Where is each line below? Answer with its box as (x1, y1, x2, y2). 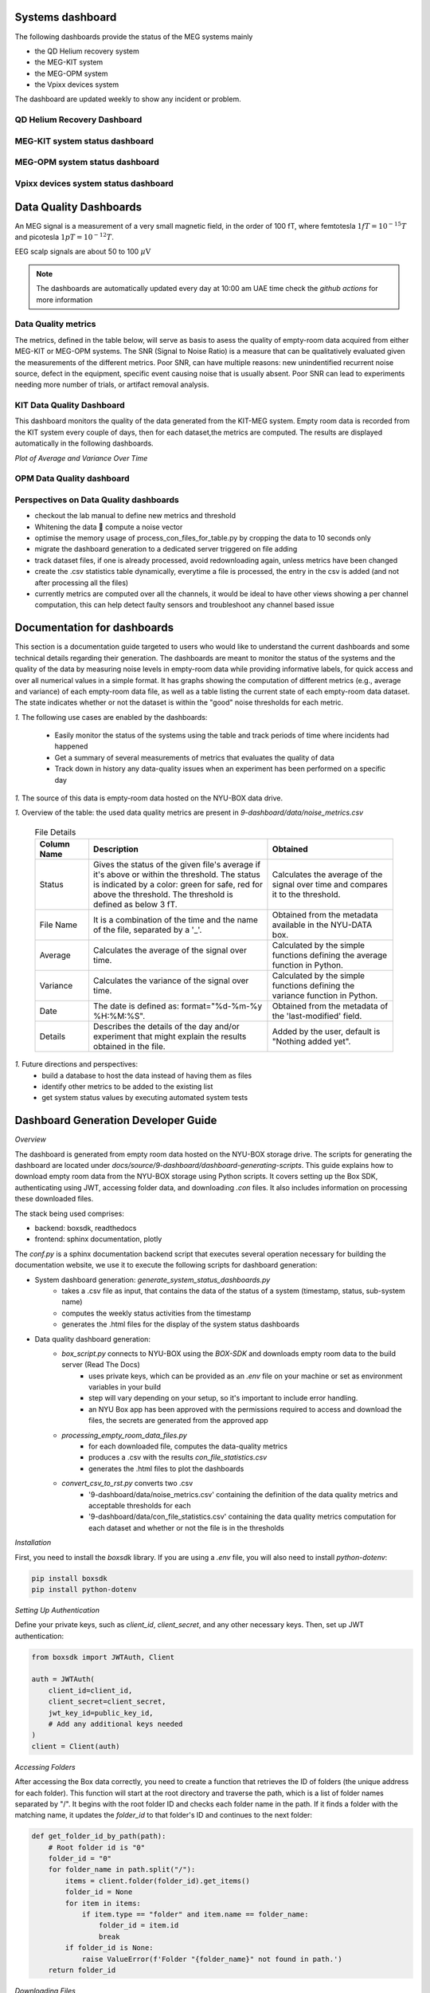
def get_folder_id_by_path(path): (31, 1832, 166, 1841)
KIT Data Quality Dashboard (14, 399, 125, 411)
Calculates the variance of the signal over (92, 975, 249, 986)
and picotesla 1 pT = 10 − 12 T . (14, 231, 115, 242)
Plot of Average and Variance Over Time (14, 453, 148, 462)
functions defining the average (272, 949, 388, 961)
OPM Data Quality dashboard (14, 473, 131, 484)
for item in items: (64, 1898, 141, 1908)
